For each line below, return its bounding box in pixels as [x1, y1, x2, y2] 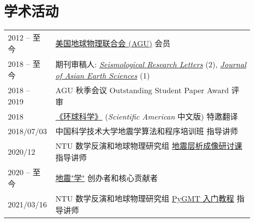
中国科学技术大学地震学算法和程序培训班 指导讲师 [55, 125, 238, 137]
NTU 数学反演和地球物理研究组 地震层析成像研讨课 [55, 140, 242, 152]
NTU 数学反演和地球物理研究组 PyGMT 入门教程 [55, 193, 234, 204]
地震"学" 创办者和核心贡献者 [55, 172, 158, 184]
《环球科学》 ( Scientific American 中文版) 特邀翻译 [55, 111, 238, 122]
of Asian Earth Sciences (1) [55, 69, 150, 81]
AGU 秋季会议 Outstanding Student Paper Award [55, 84, 229, 96]
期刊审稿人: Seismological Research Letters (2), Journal [55, 58, 246, 70]
